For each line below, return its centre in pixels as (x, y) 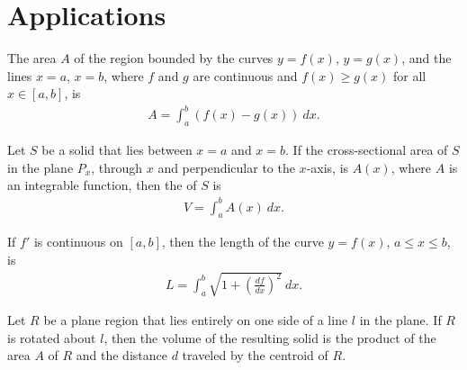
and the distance (121, 355)
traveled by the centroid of (255, 355)
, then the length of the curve (242, 242)
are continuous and (245, 75)
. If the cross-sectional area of (367, 150)
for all (409, 75)
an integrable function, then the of (102, 185)
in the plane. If (400, 320)
